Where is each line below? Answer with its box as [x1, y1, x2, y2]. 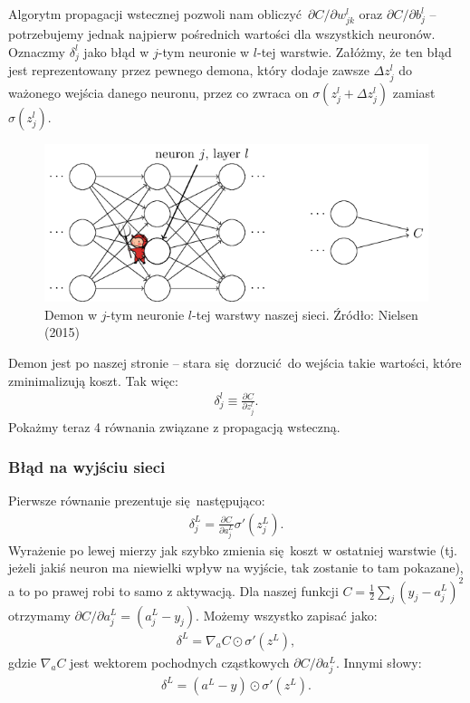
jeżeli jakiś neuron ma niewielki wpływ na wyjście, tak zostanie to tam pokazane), [8, 558, 464, 577]
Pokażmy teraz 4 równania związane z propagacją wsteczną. [8, 417, 341, 436]
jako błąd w [83, 42, 149, 61]
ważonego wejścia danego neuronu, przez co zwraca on [8, 82, 309, 101]
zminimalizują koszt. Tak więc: [8, 371, 178, 390]
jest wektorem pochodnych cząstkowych [70, 652, 290, 671]
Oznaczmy [8, 42, 65, 61]
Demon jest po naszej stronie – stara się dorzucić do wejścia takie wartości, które [8, 352, 462, 371]
